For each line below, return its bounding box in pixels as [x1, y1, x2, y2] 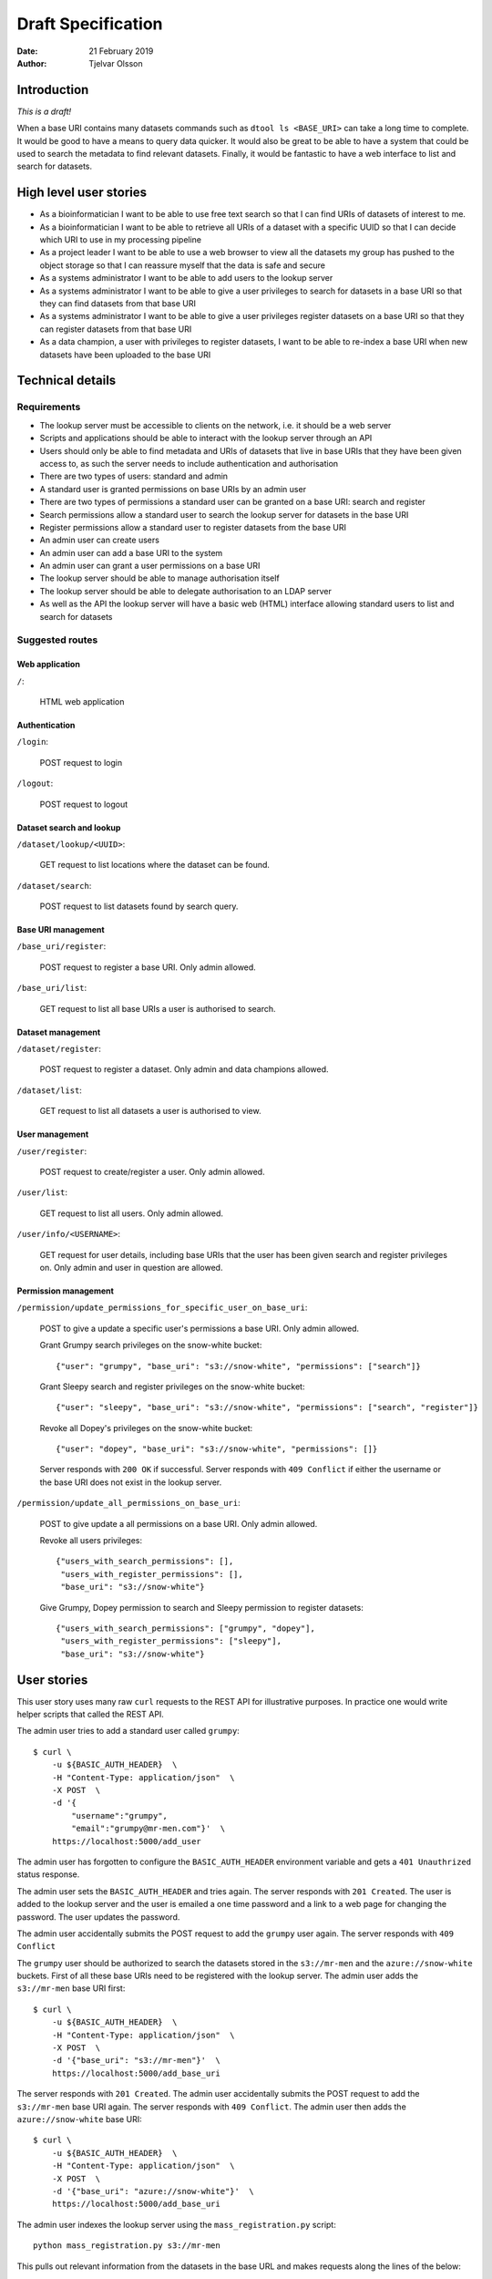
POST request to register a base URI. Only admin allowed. [39, 962, 257, 973]
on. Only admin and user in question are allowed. [39, 1262, 223, 1273]
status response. [16, 1869, 80, 1880]
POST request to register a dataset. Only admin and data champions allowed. [39, 1064, 329, 1075]
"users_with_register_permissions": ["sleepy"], [60, 1636, 282, 1646]
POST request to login [39, 757, 123, 768]
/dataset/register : [16, 1044, 102, 1055]
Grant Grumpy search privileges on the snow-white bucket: [39, 1340, 262, 1351]
